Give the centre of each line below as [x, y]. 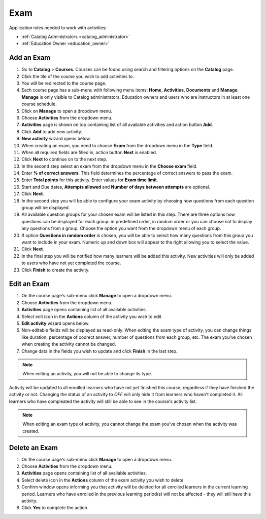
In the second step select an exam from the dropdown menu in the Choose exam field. [110, 166]
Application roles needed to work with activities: [58, 28]
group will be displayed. [46, 208]
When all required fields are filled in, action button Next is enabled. [89, 152]
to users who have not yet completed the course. [71, 263]
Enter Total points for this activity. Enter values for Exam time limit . [90, 180]
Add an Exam [30, 58]
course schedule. [39, 104]
